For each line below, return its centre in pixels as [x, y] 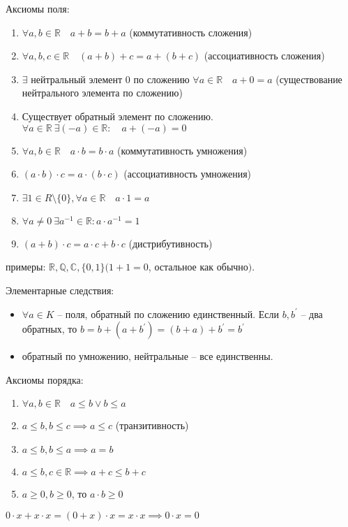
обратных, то [50, 329]
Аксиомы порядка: [45, 379]
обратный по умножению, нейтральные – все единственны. [147, 356]
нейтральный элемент [77, 79]
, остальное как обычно [198, 267]
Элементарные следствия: [60, 290]
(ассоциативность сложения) [264, 56]
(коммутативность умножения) [182, 150]
